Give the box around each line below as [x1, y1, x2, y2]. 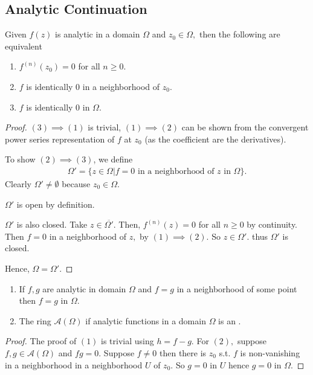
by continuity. [247, 218, 298, 231]
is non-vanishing [240, 346, 300, 359]
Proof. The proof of [5, 335, 77, 347]
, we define [93, 153, 133, 165]
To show [5, 153, 36, 165]
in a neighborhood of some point [176, 282, 297, 295]
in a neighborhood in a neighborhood [5, 358, 143, 371]
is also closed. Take [16, 218, 88, 231]
